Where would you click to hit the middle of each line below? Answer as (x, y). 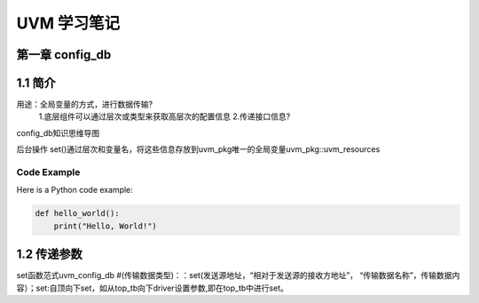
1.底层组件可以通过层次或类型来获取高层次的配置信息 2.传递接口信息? (165, 116)
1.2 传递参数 (50, 255)
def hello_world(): (77, 214)
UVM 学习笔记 (68, 23)
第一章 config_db (64, 55)
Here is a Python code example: (75, 190)
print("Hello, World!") (105, 226)
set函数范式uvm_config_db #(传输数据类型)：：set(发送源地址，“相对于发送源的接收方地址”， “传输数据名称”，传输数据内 (238, 275)
